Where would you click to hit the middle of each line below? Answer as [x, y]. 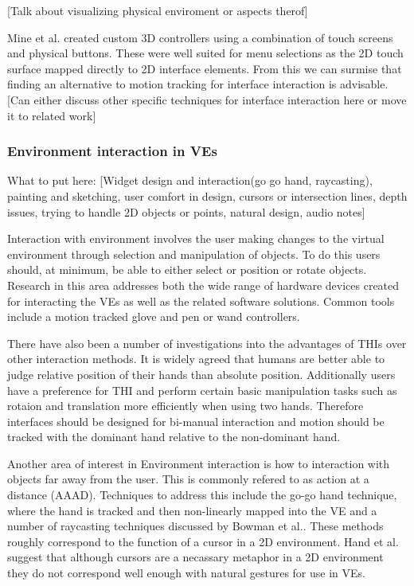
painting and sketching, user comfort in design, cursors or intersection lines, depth [207, 195]
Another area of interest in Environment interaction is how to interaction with [199, 463]
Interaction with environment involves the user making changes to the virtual [196, 238]
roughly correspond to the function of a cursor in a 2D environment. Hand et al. [203, 541]
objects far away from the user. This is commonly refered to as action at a [188, 479]
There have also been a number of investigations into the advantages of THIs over [207, 343]
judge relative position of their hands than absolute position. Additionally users [201, 374]
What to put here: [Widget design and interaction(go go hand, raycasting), [190, 180]
